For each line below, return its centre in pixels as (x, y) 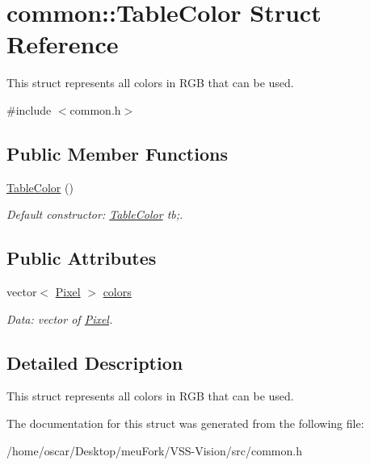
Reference (63, 44)
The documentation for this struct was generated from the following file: (185, 423)
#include (29, 109)
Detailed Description (95, 362)
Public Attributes (82, 258)
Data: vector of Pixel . (60, 318)
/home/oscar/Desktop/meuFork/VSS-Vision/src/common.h (154, 450)
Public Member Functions (117, 153)
